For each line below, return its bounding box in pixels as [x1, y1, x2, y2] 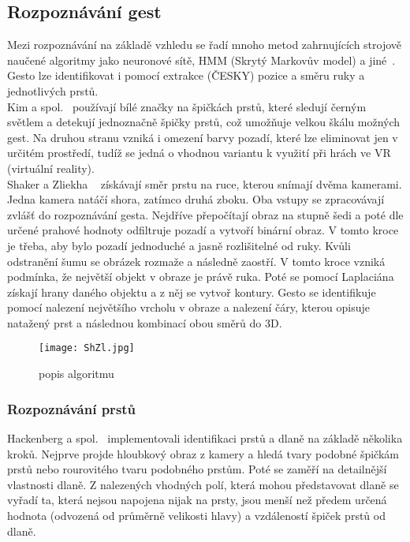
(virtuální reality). [7, 159, 95, 176]
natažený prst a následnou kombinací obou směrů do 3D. [7, 314, 282, 331]
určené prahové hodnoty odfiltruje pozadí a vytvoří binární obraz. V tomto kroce [7, 222, 399, 238]
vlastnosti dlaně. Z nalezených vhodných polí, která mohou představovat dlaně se [7, 476, 399, 492]
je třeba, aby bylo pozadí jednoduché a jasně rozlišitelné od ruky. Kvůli [7, 237, 351, 253]
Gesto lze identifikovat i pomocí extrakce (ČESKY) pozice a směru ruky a [7, 67, 365, 84]
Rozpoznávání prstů [7, 398, 136, 418]
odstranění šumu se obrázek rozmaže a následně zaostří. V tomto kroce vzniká [7, 252, 386, 269]
